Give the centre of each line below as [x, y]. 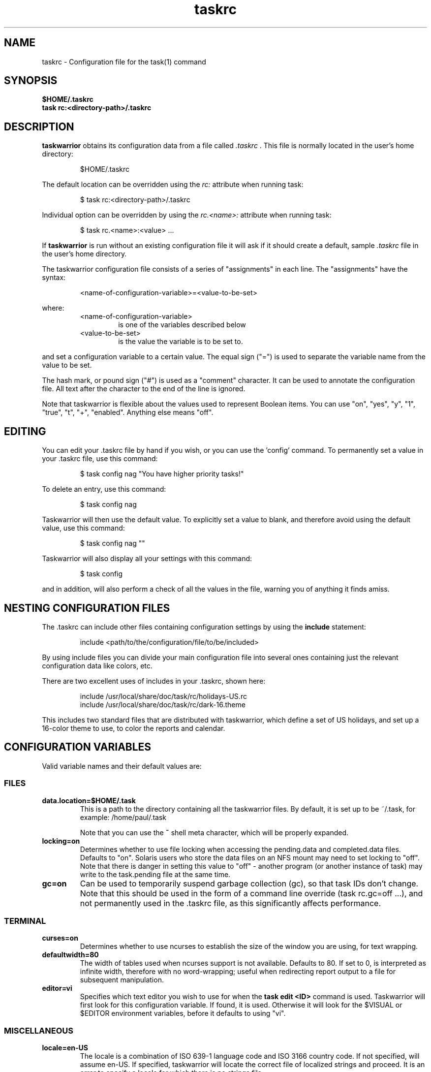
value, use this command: [83, 528]
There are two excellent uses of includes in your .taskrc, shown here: [154, 681]
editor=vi [57, 988]
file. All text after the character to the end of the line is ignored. [144, 389]
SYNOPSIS [31, 81]
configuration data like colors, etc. [97, 665]
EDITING [25, 431]
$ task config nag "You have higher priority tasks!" [162, 474]
